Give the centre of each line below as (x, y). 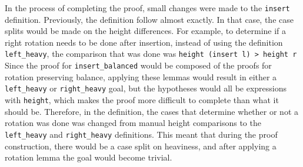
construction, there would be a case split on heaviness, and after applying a (141, 146)
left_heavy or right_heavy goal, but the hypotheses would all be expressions (146, 88)
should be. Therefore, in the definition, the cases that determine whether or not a (151, 111)
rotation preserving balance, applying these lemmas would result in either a (141, 76)
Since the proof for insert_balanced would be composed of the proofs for (138, 65)
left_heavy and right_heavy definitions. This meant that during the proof (141, 134)
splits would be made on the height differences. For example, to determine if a (146, 31)
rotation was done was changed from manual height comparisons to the (133, 123)
